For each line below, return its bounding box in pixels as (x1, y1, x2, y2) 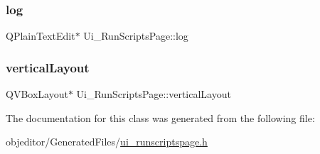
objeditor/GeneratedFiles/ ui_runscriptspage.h (6, 134, 208, 149)
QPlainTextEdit (6, 28, 75, 43)
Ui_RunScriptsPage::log (83, 28, 188, 43)
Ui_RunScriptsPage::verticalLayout (76, 87, 231, 101)
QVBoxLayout (6, 87, 68, 101)
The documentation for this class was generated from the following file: (6, 110, 315, 125)
